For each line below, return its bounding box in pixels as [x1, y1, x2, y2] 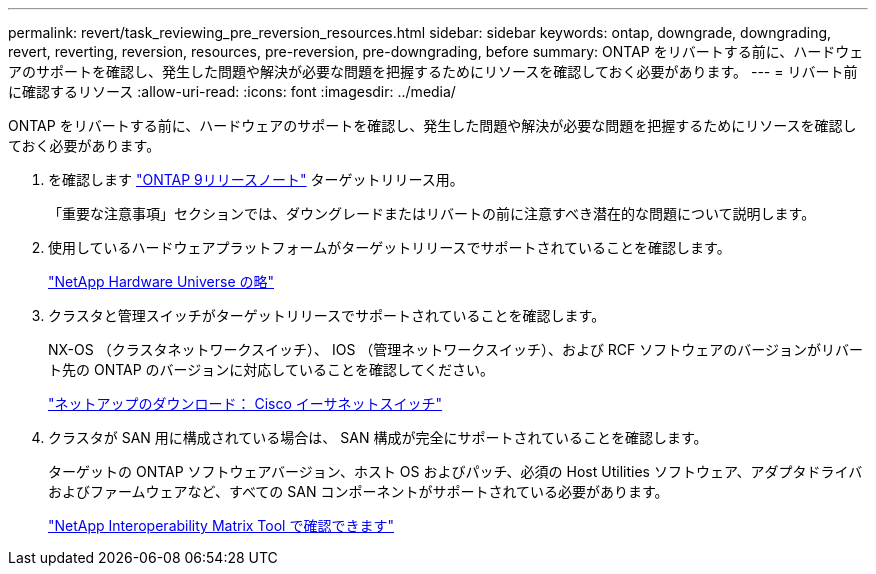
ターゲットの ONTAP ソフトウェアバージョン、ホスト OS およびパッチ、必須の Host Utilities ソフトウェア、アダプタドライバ [48, 463, 863, 480]
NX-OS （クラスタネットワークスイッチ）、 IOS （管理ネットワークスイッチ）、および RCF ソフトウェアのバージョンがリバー [48, 341, 863, 358]
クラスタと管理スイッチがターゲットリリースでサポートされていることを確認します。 [48, 307, 606, 324]
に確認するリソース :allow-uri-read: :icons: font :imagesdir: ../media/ [8, 83, 456, 100]
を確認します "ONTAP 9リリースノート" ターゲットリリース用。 [48, 171, 464, 188]
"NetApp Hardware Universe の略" [48, 273, 275, 290]
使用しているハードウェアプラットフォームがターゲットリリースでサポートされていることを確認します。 [48, 239, 731, 256]
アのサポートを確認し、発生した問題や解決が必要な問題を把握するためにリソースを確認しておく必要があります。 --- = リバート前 [8, 63, 858, 80]
